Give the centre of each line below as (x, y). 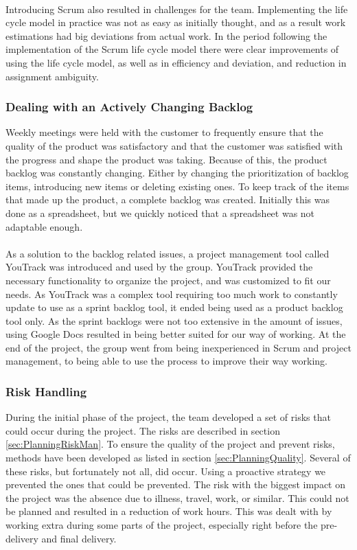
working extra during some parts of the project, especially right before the (162, 525)
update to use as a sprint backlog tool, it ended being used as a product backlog (174, 307)
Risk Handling (46, 391)
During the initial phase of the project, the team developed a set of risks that (168, 417)
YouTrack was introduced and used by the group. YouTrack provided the (159, 267)
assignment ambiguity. (52, 76)
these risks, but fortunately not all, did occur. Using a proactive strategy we (166, 471)
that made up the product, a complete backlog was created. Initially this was (168, 199)
